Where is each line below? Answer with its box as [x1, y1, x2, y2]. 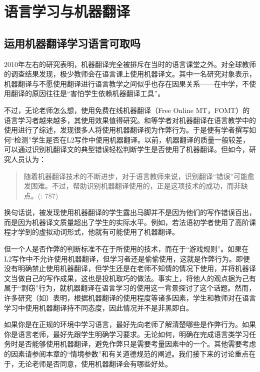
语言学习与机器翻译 [4, 1, 130, 21]
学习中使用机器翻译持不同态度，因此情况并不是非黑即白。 [4, 302, 193, 312]
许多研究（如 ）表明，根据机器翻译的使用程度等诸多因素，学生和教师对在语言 [4, 292, 256, 303]
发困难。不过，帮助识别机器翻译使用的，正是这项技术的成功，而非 [23, 180, 241, 191]
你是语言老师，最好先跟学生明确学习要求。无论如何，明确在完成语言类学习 [4, 328, 249, 339]
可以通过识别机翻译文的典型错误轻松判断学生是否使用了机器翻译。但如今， [4, 144, 249, 154]
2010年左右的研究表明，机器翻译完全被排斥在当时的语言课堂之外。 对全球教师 [4, 58, 256, 69]
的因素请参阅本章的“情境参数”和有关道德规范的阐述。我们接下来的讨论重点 [4, 348, 249, 359]
